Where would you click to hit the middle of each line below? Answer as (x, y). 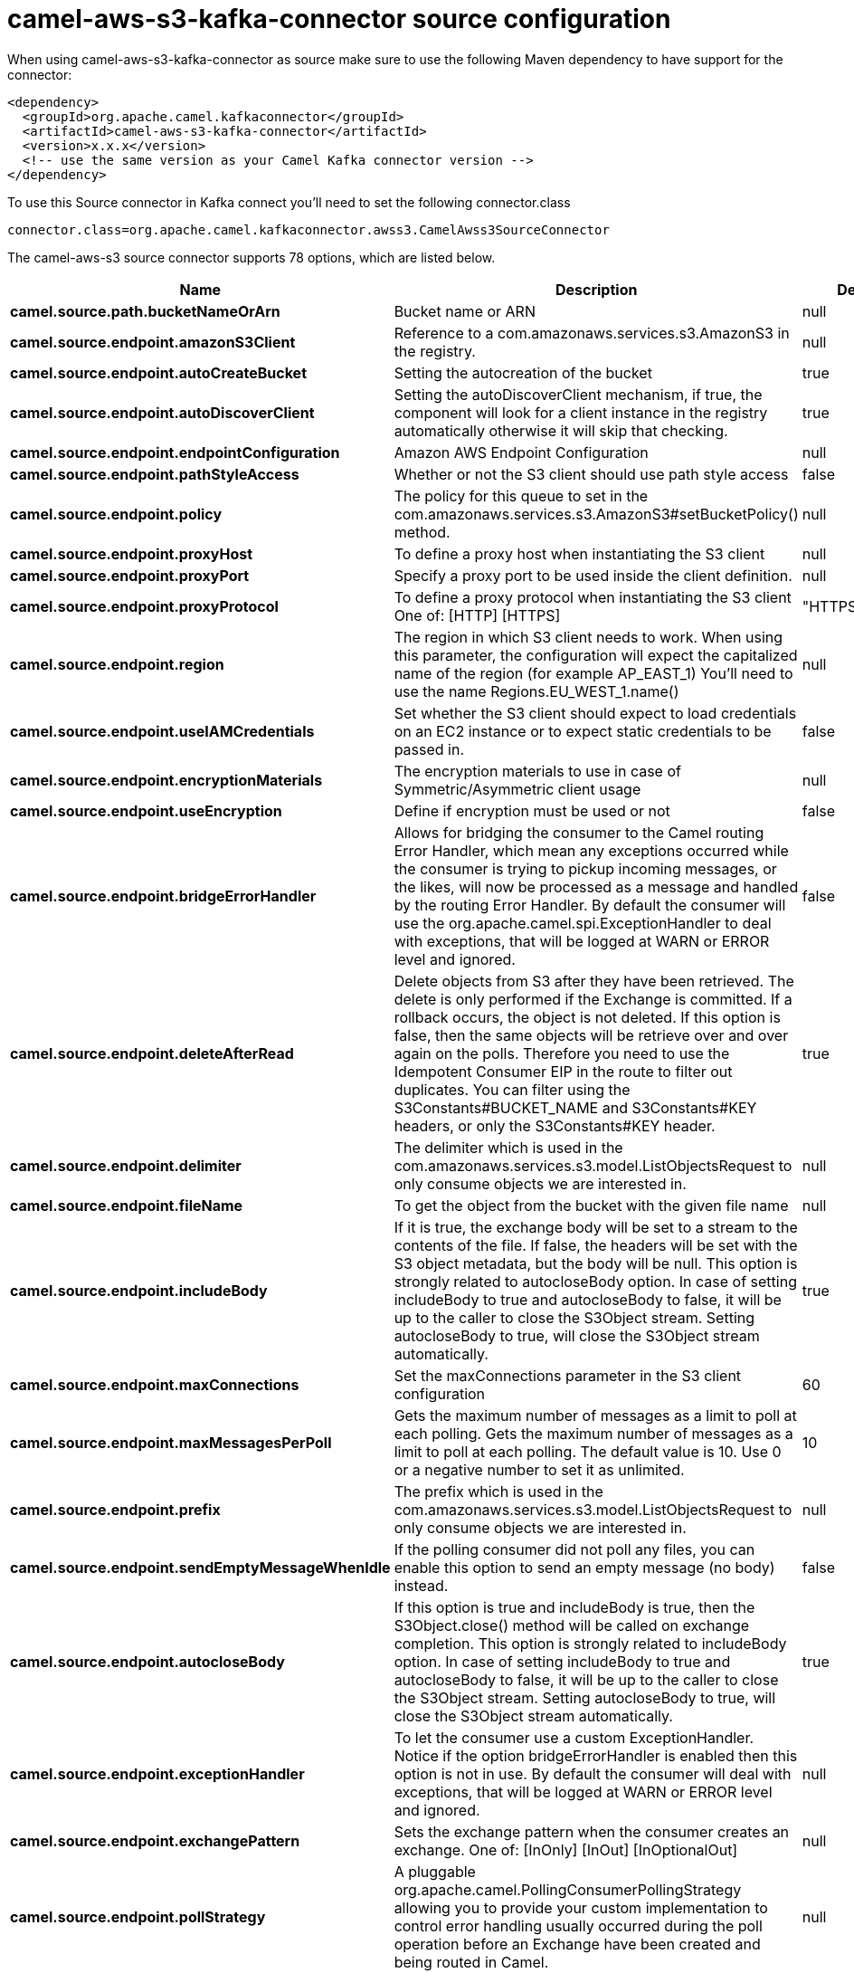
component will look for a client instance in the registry (581, 412)
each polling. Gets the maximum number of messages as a (593, 1433)
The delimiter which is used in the (508, 1147)
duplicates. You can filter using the (512, 1089)
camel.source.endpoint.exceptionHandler (157, 1773)
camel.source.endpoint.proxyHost (132, 553)
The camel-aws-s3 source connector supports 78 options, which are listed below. (251, 257)
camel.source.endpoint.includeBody (139, 1290)
